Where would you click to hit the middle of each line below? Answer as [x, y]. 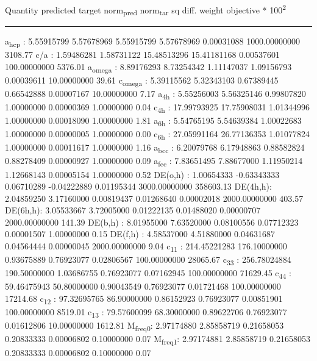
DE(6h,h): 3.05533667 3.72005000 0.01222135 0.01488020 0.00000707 [133, 210]
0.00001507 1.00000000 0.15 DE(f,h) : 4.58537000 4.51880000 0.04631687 [140, 234]
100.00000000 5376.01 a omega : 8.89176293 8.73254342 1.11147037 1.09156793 [148, 67]
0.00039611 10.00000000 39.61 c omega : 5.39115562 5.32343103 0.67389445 [142, 80]
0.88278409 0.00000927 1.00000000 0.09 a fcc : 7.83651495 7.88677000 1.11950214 [154, 162]
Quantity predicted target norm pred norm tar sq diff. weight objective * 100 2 [146, 10]
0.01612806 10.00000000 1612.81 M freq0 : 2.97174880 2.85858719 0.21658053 [144, 326]
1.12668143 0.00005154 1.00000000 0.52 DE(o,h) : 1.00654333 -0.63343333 [142, 174]
